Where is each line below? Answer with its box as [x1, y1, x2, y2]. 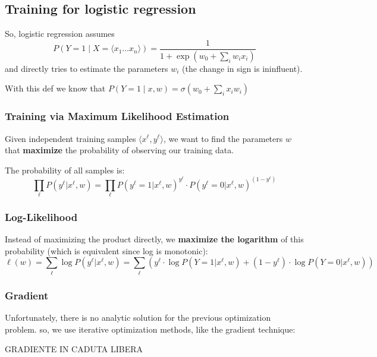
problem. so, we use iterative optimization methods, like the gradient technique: [5, 323, 296, 335]
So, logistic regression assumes [5, 27, 115, 40]
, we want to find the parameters [163, 132, 283, 144]
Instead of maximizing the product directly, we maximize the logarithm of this [5, 233, 304, 245]
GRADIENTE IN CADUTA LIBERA [5, 343, 143, 355]
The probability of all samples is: [5, 163, 125, 176]
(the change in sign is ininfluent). [182, 62, 303, 74]
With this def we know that [5, 82, 106, 94]
